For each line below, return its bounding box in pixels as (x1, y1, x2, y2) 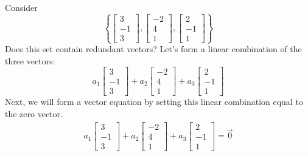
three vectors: (5, 54, 55, 67)
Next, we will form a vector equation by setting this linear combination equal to (5, 95, 303, 108)
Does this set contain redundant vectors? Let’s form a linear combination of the (5, 42, 302, 55)
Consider (5, 1, 38, 13)
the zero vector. (5, 107, 63, 120)
